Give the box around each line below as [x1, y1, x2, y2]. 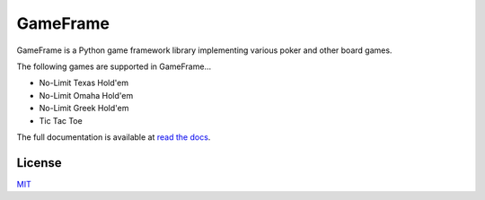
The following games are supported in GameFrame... [16, 61, 212, 72]
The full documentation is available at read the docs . [16, 131, 211, 143]
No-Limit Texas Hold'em [39, 77, 129, 89]
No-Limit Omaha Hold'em [39, 90, 134, 100]
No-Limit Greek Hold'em [39, 103, 129, 114]
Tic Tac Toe [39, 115, 83, 126]
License [16, 155, 62, 170]
